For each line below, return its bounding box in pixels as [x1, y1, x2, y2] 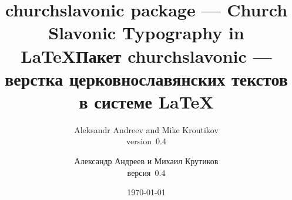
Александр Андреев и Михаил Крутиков [74, 155, 219, 167]
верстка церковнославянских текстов [5, 66, 288, 90]
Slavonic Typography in [48, 21, 244, 45]
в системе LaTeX [79, 89, 214, 113]
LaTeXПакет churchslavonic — [21, 43, 272, 67]
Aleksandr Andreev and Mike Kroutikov [74, 123, 219, 135]
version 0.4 [126, 135, 166, 147]
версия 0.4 [127, 166, 166, 178]
